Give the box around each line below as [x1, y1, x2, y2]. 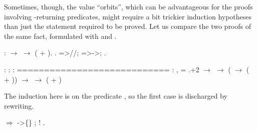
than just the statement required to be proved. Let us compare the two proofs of [4, 21, 251, 31]
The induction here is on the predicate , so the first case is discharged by [4, 91, 227, 101]
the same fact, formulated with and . [4, 30, 117, 41]
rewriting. [4, 100, 34, 111]
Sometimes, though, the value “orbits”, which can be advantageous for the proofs [4, 1, 253, 11]
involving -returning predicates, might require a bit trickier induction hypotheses [4, 11, 252, 21]
